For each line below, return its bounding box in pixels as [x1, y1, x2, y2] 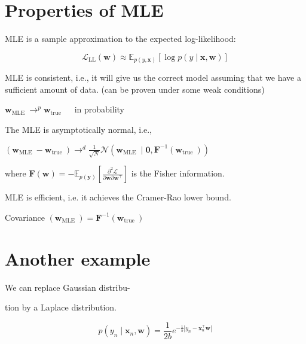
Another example [5, 246, 151, 270]
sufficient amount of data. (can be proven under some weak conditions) [5, 83, 265, 95]
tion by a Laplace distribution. [5, 301, 117, 313]
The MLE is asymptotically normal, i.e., [5, 123, 152, 136]
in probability [74, 103, 124, 115]
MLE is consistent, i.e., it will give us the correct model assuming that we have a [5, 71, 301, 84]
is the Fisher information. [131, 167, 225, 179]
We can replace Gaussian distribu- [5, 281, 130, 293]
